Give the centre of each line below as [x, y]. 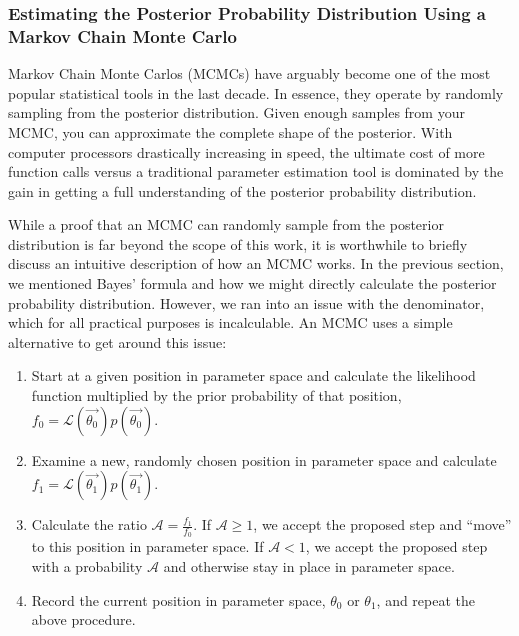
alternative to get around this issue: [117, 341]
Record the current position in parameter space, [178, 599]
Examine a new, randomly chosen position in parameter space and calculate [264, 459]
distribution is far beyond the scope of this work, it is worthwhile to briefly [238, 243]
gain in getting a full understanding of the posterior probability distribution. [242, 190]
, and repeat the [426, 599]
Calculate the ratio [89, 524]
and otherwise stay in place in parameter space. [309, 566]
